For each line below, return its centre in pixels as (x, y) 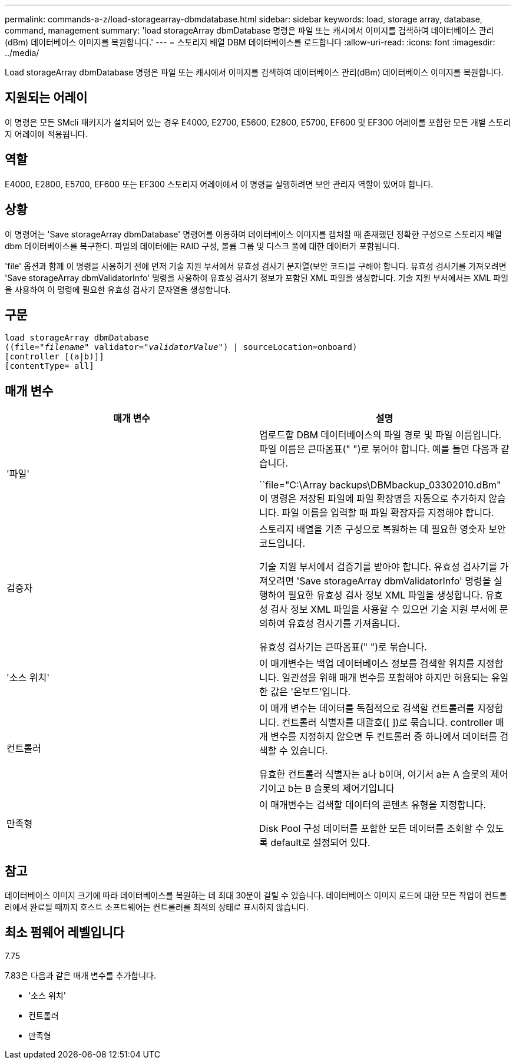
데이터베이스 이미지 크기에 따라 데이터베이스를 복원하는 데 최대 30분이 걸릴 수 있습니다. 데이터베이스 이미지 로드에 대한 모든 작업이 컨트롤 (256, 896)
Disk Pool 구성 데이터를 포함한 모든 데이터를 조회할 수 (372, 829)
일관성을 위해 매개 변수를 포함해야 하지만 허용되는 (385, 678)
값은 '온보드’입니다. (311, 692)
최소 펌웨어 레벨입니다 (65, 933)
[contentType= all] (49, 366)
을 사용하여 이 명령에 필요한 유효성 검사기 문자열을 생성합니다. (118, 289)
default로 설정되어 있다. (320, 843)
